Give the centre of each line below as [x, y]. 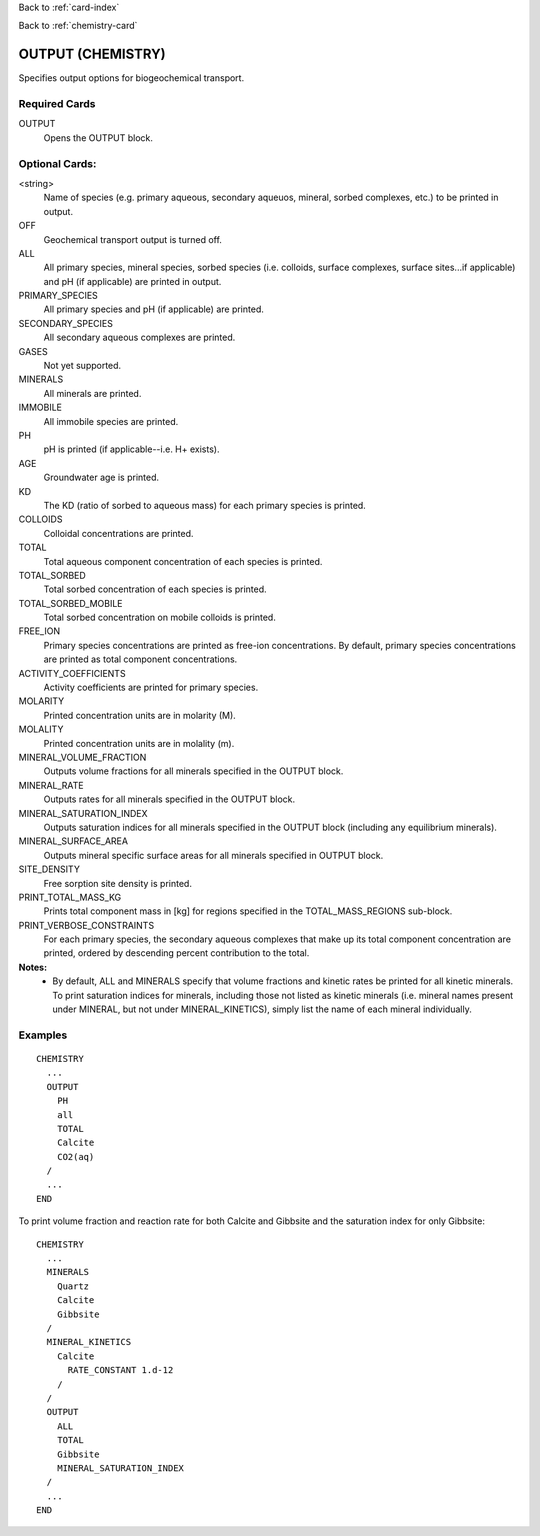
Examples [43, 1035]
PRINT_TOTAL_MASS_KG [70, 897]
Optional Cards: [57, 163]
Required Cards [57, 104]
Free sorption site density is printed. [117, 883]
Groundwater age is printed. [101, 477]
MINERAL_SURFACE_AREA [73, 841]
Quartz [73, 1286]
